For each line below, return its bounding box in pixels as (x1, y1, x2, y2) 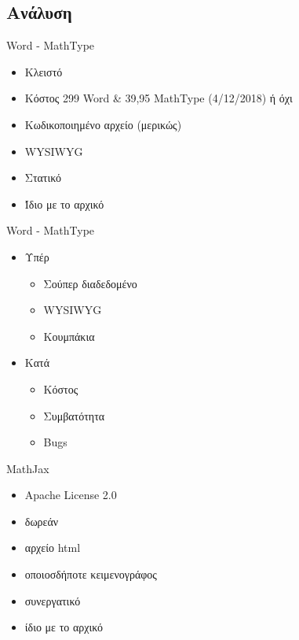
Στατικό (24, 169, 62, 186)
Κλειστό (24, 63, 63, 80)
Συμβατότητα (43, 407, 105, 424)
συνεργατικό (24, 592, 81, 609)
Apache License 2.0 (24, 486, 117, 503)
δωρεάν (24, 512, 59, 529)
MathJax (6, 460, 49, 476)
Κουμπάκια (43, 327, 95, 344)
